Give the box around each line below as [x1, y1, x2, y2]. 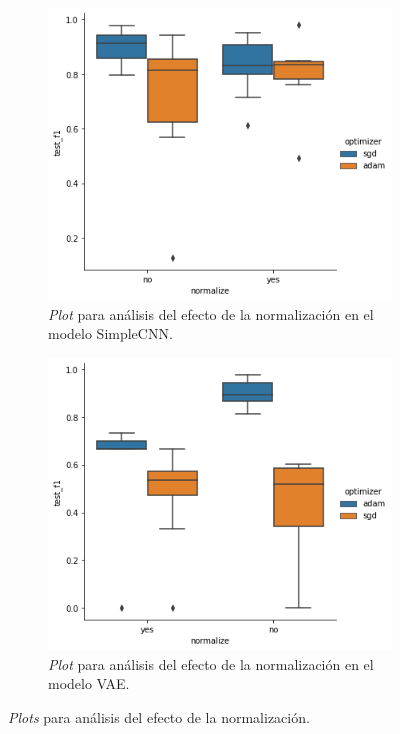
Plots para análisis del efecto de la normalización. [8, 706, 310, 727]
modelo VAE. [48, 673, 130, 694]
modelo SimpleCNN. [48, 323, 173, 344]
